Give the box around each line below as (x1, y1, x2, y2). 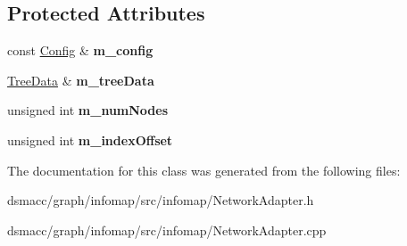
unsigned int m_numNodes (7, 101, 169, 119)
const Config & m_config (7, 41, 154, 60)
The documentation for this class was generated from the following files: (7, 160, 401, 179)
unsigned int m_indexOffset (7, 130, 173, 149)
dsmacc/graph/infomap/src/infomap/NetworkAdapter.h (7, 191, 314, 209)
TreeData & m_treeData (7, 70, 154, 89)
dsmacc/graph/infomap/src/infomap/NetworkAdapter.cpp (7, 220, 327, 239)
